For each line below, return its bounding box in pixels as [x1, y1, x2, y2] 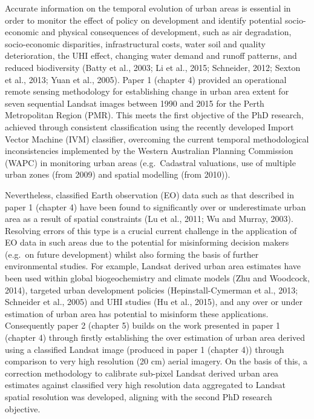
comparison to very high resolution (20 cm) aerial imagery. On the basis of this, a [5, 355, 307, 367]
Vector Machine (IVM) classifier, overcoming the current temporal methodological [5, 132, 309, 145]
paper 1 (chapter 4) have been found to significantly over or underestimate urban [5, 200, 306, 213]
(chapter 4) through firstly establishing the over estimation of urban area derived [5, 331, 306, 344]
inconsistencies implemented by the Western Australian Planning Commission [5, 144, 293, 157]
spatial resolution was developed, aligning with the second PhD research [5, 391, 272, 403]
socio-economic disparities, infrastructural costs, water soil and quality [5, 37, 266, 50]
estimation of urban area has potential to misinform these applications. [5, 307, 269, 320]
